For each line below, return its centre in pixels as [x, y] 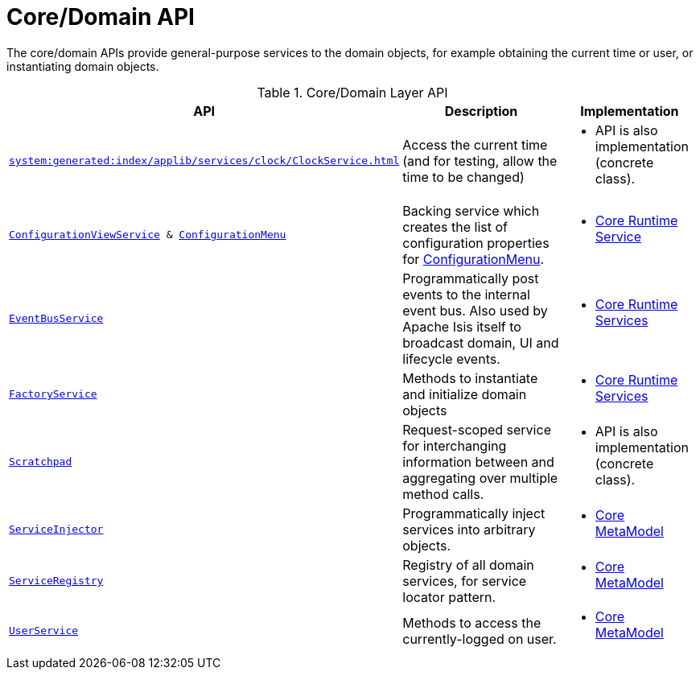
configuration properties [476, 243]
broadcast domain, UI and [481, 342]
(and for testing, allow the [480, 161]
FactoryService [53, 394]
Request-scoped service [477, 429]
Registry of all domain [468, 565]
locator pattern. [449, 597]
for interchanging [455, 445]
